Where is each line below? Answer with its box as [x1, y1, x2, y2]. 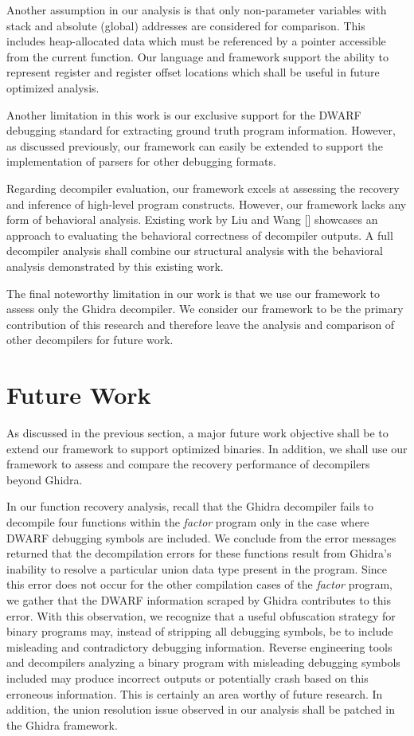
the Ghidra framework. [6, 716, 118, 733]
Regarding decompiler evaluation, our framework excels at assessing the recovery [6, 179, 400, 196]
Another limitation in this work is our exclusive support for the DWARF [6, 106, 361, 123]
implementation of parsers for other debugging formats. [6, 153, 276, 170]
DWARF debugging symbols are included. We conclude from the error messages [6, 529, 396, 546]
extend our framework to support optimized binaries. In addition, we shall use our [6, 440, 408, 456]
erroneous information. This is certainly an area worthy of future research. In [6, 685, 383, 702]
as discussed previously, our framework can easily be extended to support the [6, 137, 383, 154]
